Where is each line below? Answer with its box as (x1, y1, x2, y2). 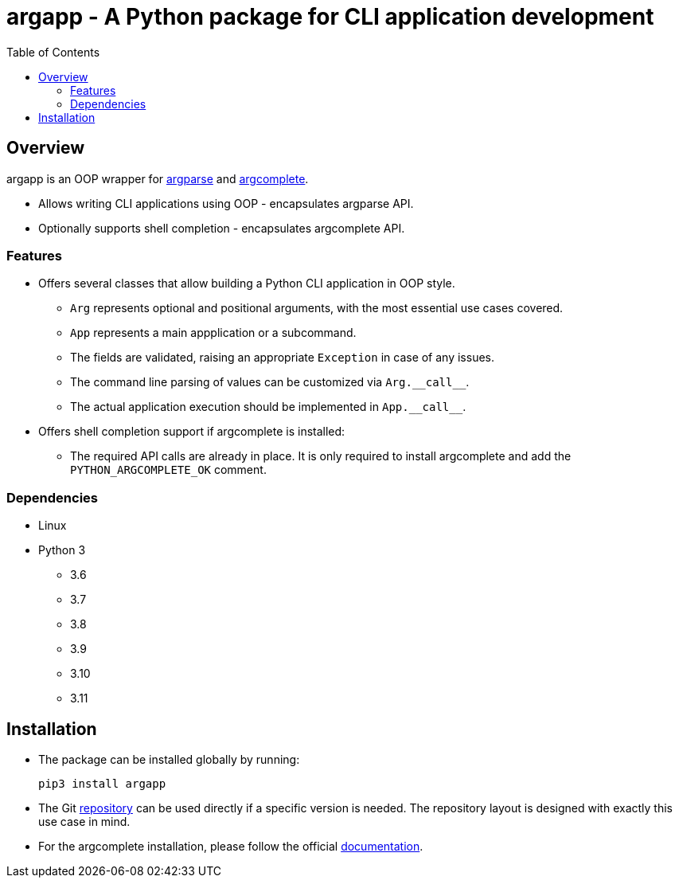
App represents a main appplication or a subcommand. (70, 326, 357, 340)
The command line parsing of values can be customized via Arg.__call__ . (70, 375, 470, 389)
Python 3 (38, 543, 86, 557)
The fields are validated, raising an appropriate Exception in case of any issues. (70, 350, 495, 365)
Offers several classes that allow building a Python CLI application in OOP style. (38, 276, 455, 291)
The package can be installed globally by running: (38, 752, 300, 766)
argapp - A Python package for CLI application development (6, 3, 654, 30)
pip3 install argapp (38, 776, 166, 790)
